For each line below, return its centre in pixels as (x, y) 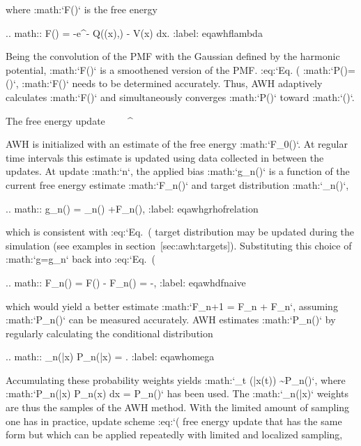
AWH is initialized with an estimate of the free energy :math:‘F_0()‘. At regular (177, 144)
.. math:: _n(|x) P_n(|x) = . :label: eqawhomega (110, 356)
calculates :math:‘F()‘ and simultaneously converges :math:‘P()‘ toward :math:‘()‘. (180, 97)
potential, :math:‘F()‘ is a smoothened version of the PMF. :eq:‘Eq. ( (153, 69)
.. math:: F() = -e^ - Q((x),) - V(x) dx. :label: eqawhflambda (134, 32)
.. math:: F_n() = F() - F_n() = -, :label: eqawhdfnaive (126, 282)
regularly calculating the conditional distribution (109, 333)
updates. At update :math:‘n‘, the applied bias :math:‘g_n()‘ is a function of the (178, 171)
